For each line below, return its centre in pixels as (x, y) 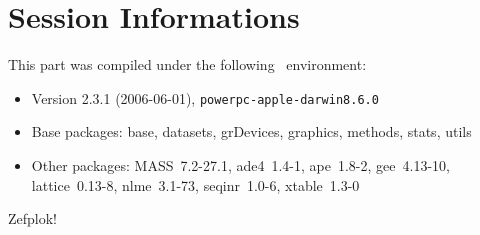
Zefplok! (33, 218)
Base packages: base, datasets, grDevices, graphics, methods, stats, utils (251, 131)
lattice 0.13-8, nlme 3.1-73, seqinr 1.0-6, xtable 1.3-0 (195, 184)
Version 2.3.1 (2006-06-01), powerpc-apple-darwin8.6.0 (205, 97)
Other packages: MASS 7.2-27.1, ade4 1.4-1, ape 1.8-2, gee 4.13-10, (240, 164)
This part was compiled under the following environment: (187, 64)
